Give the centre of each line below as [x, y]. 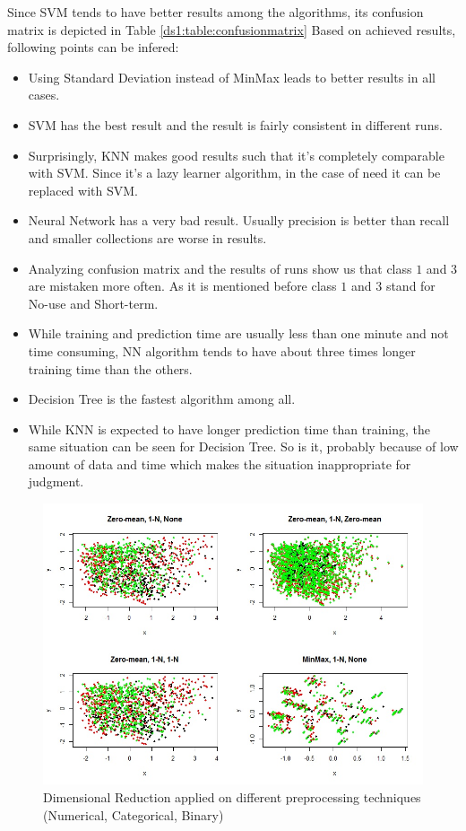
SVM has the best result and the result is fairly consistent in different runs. [235, 124]
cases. [44, 95]
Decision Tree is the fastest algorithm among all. [162, 399]
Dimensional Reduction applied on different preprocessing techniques [232, 797]
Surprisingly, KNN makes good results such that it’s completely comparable [236, 155]
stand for [410, 286]
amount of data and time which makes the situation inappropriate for [220, 464]
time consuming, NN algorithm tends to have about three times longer [222, 350]
